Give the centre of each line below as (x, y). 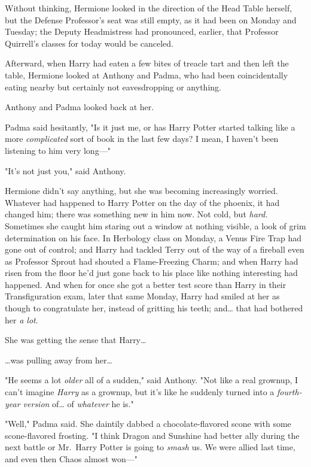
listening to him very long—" (58, 150)
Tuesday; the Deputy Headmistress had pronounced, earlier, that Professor (142, 31)
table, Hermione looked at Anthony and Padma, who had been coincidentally (147, 75)
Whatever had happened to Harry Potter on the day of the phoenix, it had (142, 202)
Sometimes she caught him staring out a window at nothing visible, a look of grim (155, 225)
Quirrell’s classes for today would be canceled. (89, 43)
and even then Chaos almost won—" (71, 459)
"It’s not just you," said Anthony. (65, 170)
